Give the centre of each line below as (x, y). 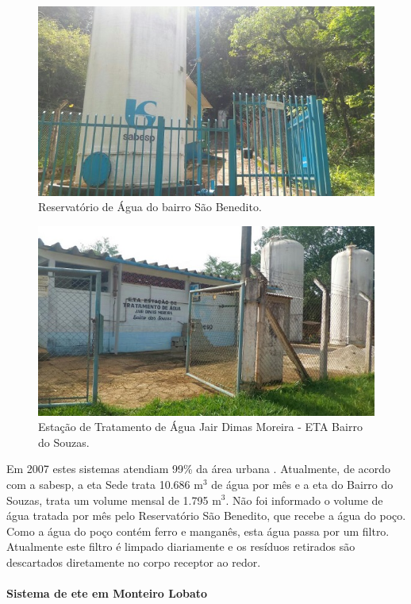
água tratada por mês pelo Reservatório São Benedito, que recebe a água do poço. (206, 516)
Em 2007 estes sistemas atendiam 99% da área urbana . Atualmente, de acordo (199, 469)
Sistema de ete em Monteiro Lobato (107, 593)
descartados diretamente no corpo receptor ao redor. (134, 562)
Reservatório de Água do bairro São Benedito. (150, 207)
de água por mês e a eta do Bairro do (302, 484)
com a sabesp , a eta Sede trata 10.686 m (105, 484)
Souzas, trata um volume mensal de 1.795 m (114, 500)
